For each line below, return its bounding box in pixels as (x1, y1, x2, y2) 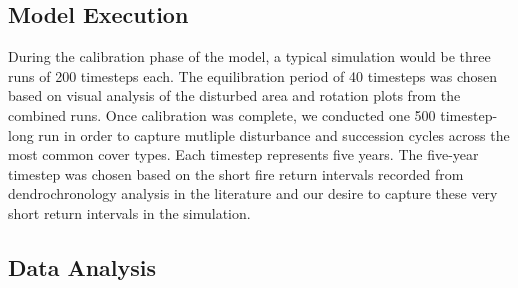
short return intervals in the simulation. (8, 202, 251, 223)
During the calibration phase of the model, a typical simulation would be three (8, 46, 491, 67)
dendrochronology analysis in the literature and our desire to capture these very (8, 183, 498, 204)
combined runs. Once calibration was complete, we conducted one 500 (8, 104, 436, 125)
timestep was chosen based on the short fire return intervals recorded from (8, 163, 464, 184)
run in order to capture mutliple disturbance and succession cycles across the (38, 124, 510, 145)
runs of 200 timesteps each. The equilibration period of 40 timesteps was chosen (8, 65, 498, 86)
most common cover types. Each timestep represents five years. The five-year (8, 144, 479, 165)
